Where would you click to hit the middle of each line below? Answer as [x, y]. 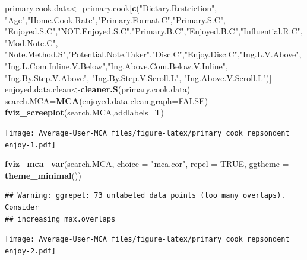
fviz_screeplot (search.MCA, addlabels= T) [85, 112]
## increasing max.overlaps [60, 219]
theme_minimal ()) [43, 175]
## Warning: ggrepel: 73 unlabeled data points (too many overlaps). [145, 196]
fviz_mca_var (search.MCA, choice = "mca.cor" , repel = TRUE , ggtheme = [147, 164]
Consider [22, 208]
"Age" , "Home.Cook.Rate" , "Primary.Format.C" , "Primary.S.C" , [115, 19]
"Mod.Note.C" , [31, 42]
